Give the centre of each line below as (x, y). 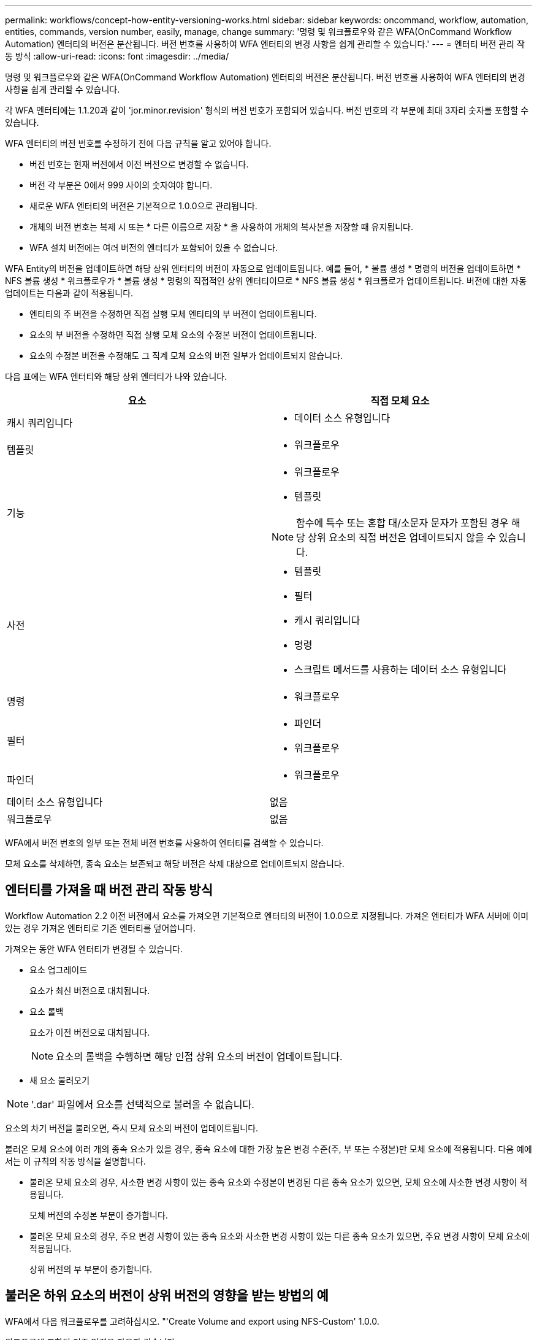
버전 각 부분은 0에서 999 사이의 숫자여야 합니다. (121, 185)
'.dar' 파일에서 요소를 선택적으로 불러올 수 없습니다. (143, 1104)
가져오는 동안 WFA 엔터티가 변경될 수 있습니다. (94, 949)
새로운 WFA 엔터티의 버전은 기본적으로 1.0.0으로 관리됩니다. (143, 206)
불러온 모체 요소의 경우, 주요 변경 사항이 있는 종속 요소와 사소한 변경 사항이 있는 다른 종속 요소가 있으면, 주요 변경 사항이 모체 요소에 (280, 1236)
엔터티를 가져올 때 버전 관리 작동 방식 (109, 890)
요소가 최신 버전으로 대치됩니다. (90, 990)
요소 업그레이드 (59, 969)
